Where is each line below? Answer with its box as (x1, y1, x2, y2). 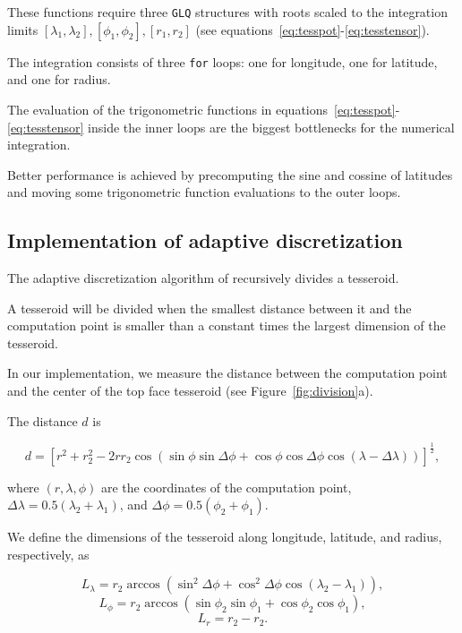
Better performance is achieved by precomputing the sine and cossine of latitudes (7, 165, 453, 184)
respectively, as (7, 544, 90, 563)
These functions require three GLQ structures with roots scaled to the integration (7, 3, 448, 21)
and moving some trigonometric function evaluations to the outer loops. (7, 183, 401, 201)
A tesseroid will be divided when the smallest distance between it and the (7, 298, 412, 317)
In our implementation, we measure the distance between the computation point (7, 364, 448, 382)
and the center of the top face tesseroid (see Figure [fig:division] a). (7, 381, 373, 400)
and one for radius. (7, 70, 111, 89)
